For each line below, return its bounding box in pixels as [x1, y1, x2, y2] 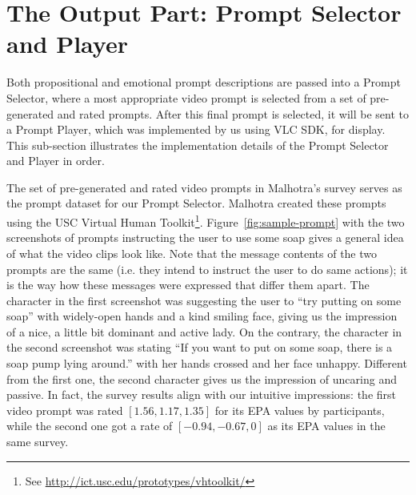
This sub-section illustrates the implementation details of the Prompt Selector [6, 136, 389, 153]
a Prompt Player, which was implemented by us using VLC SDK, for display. [6, 121, 386, 138]
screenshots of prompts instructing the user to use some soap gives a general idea [6, 229, 404, 246]
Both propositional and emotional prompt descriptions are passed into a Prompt [6, 74, 401, 91]
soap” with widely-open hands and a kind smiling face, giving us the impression [6, 308, 398, 324]
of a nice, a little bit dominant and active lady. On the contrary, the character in [6, 323, 402, 340]
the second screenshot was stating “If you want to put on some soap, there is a [6, 339, 393, 356]
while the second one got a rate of [6, 417, 173, 434]
